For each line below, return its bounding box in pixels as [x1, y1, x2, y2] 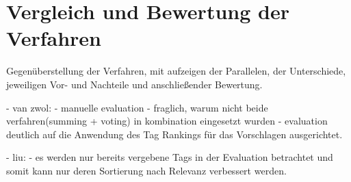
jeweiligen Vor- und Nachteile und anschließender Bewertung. [6, 77, 263, 91]
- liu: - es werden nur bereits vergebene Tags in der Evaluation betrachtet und [6, 150, 333, 164]
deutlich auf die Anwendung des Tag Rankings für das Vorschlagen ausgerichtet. [6, 127, 343, 141]
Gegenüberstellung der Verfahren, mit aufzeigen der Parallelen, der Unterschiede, [6, 64, 346, 78]
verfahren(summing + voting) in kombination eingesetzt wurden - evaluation [6, 114, 328, 128]
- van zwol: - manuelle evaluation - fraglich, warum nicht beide [6, 100, 268, 114]
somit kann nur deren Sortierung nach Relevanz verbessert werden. [6, 163, 287, 177]
